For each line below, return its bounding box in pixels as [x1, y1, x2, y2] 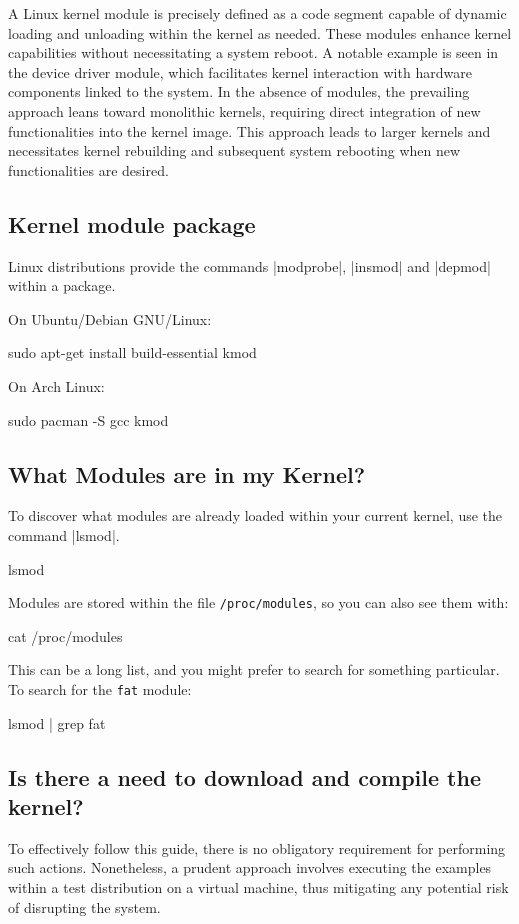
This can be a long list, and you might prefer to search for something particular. [8, 659, 500, 680]
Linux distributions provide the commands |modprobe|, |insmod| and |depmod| [8, 255, 491, 276]
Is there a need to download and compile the [8, 761, 481, 792]
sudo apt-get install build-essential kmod [8, 342, 257, 363]
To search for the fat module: [8, 678, 192, 699]
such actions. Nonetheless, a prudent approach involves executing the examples [8, 857, 492, 878]
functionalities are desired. [8, 159, 169, 180]
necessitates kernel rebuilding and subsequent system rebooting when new [8, 140, 461, 161]
